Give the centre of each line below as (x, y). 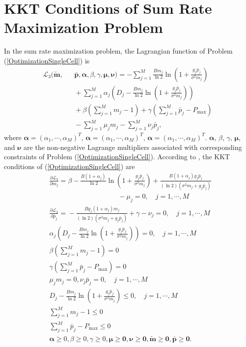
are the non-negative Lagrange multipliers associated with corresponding (133, 147)
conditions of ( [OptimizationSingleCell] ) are (69, 166)
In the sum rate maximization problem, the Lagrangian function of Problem (118, 51)
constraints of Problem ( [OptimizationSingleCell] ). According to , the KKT (117, 157)
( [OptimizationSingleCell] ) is (47, 60)
